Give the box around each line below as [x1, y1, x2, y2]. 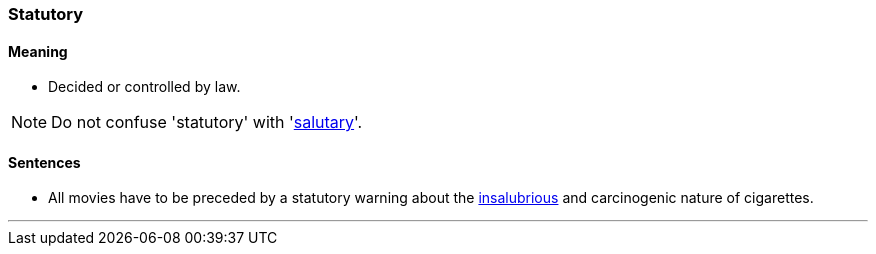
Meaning [8, 42, 68, 60]
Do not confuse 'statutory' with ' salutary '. [51, 112, 363, 133]
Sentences [8, 153, 81, 171]
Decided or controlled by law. [48, 78, 241, 96]
